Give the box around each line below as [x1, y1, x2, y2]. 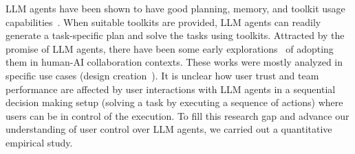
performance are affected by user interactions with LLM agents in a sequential [6, 81, 336, 96]
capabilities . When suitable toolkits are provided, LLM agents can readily [6, 14, 321, 29]
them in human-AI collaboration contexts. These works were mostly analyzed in [6, 55, 343, 69]
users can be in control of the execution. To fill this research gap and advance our [6, 108, 349, 123]
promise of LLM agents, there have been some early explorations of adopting [6, 41, 334, 55]
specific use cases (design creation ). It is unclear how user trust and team [6, 68, 319, 82]
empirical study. [6, 135, 73, 149]
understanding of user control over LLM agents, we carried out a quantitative [6, 122, 332, 136]
